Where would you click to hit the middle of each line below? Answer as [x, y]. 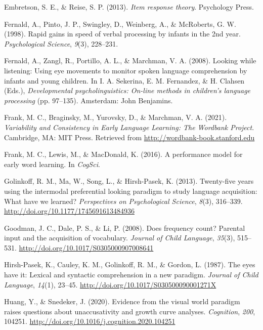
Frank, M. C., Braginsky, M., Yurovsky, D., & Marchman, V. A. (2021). [116, 117]
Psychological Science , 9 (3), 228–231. [61, 43]
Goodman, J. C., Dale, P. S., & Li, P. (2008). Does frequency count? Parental [125, 228]
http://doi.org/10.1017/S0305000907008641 [86, 247]
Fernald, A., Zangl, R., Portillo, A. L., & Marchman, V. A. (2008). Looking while [130, 60]
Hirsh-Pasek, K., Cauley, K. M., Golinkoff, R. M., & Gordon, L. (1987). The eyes [130, 264]
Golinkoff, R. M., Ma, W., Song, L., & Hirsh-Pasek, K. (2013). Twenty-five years [129, 181]
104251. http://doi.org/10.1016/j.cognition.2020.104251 [90, 321]
